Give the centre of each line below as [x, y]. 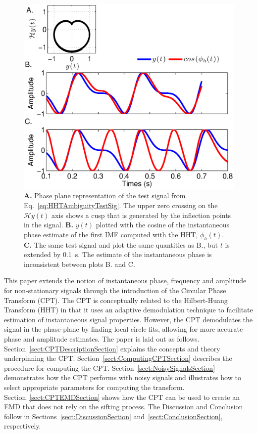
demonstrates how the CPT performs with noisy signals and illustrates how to [123, 377]
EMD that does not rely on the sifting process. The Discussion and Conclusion [124, 407]
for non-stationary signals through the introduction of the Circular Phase [115, 290]
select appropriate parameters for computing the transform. [94, 387]
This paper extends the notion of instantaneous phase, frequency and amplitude [125, 281]
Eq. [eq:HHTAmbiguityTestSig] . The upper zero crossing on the [121, 205]
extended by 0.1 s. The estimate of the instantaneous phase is [118, 254]
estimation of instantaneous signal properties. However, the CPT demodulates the [128, 319]
